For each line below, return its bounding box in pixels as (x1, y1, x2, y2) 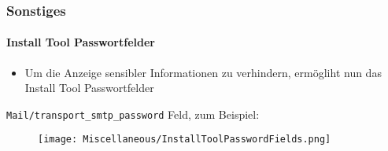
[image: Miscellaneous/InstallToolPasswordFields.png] (38, 134, 331, 145)
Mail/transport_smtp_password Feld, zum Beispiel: (6, 105, 260, 122)
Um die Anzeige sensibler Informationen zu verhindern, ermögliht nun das (24, 64, 382, 80)
